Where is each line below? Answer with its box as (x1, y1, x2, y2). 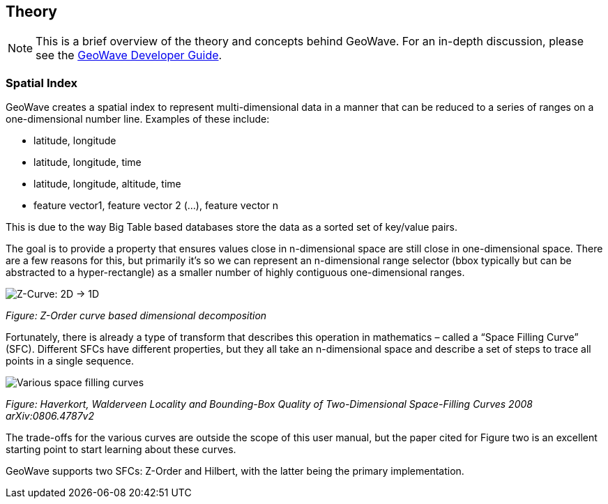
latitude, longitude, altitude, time (33, 178, 181, 190)
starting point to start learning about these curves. (6, 443, 236, 456)
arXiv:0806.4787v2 (6, 410, 95, 422)
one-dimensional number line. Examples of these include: (6, 113, 270, 125)
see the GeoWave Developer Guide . (36, 48, 222, 63)
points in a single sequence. (6, 355, 134, 367)
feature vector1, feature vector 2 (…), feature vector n (33, 199, 278, 212)
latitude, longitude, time (33, 156, 142, 169)
